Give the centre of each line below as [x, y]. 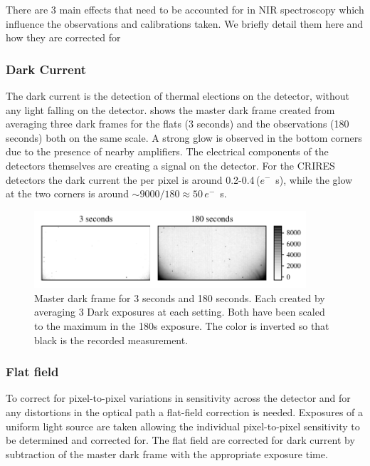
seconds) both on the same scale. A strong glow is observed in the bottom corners [184, 137]
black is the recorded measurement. [111, 340]
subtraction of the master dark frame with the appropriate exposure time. [167, 454]
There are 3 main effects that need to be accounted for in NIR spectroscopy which [185, 9]
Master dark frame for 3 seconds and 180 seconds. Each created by [180, 297]
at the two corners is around [67, 193]
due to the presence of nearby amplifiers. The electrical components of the [167, 151]
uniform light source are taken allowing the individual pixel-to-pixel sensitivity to [183, 426]
